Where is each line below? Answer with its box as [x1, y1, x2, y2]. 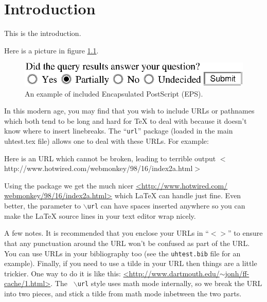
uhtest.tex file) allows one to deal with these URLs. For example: [4, 136, 209, 146]
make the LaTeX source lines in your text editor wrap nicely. [4, 210, 196, 221]
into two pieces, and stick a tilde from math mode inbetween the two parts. [4, 288, 242, 299]
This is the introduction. [4, 28, 81, 39]
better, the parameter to [4, 200, 81, 211]
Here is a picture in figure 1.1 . [4, 45, 99, 55]
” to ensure [228, 228, 263, 238]
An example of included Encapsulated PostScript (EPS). [25, 88, 203, 99]
